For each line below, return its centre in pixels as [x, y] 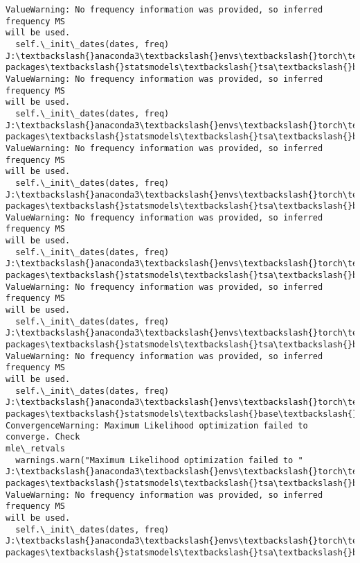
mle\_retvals [35, 448]
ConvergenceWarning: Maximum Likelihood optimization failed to [157, 425]
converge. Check [43, 437]
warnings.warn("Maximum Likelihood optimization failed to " [159, 460]
